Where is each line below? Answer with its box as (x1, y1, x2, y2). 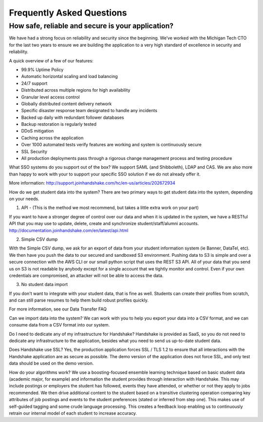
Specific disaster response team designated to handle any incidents (21, 108, 158, 114)
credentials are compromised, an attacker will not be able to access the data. (9, 272, 164, 278)
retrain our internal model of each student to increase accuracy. (9, 410, 137, 416)
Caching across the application (21, 134, 84, 141)
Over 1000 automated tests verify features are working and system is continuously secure (21, 142, 202, 148)
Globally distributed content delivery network (21, 100, 112, 107)
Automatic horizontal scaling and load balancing (21, 74, 118, 79)
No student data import (21, 282, 68, 288)
